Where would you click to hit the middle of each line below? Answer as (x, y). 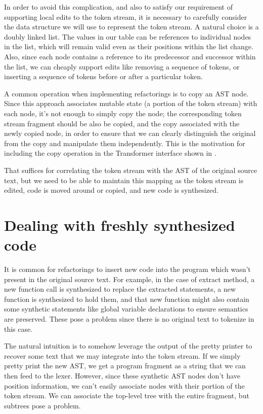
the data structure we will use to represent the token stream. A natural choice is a (131, 27)
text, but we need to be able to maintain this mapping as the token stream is (124, 180)
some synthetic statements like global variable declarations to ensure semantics (126, 309)
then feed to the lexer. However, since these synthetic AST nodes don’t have (122, 375)
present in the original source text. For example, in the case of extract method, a (129, 279)
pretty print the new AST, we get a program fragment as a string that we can (125, 366)
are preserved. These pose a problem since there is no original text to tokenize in (129, 318)
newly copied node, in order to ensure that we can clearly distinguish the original (130, 133)
